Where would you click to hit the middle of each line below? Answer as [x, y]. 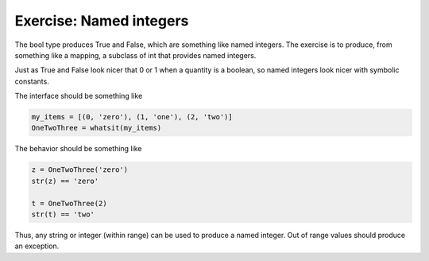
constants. [32, 81]
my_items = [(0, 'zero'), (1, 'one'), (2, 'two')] [132, 117]
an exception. [37, 246]
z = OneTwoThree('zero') [80, 170]
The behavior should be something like [78, 149]
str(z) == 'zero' [65, 181]
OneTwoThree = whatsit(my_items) [97, 128]
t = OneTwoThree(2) [69, 203]
